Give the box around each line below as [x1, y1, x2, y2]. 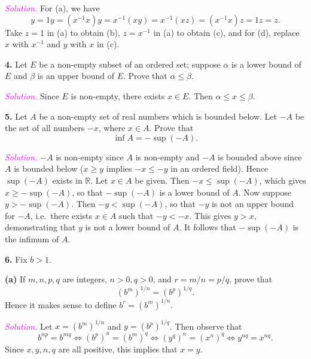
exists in [52, 174, 83, 186]
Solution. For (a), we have [5, 2, 100, 14]
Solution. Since [5, 89, 59, 102]
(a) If [5, 273, 26, 285]
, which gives [259, 174, 306, 186]
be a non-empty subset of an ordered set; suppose [39, 57, 221, 70]
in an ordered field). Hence [170, 162, 269, 175]
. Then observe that [169, 320, 242, 332]
